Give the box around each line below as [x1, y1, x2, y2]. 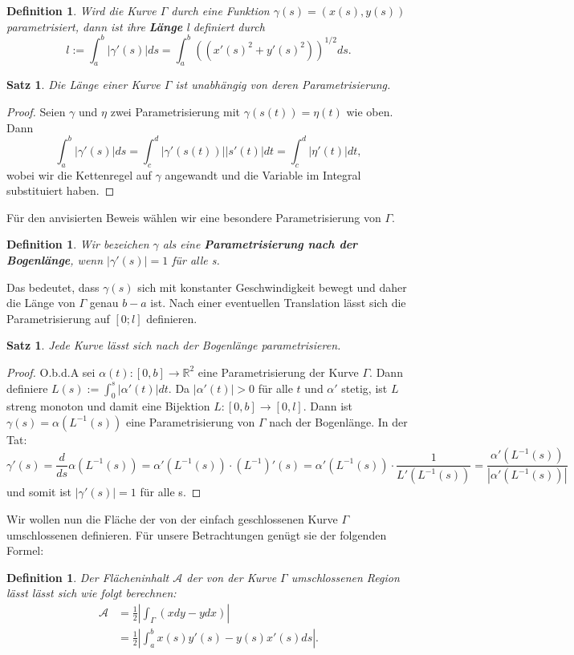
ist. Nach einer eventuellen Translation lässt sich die [150, 294, 406, 311]
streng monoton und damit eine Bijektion [6, 398, 210, 414]
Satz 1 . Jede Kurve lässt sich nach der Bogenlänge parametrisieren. [6, 337, 341, 354]
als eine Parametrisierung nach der [162, 236, 358, 253]
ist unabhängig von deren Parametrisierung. [175, 76, 391, 93]
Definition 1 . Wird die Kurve [6, 2, 157, 18]
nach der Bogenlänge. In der [269, 413, 408, 430]
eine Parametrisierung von [125, 413, 255, 430]
